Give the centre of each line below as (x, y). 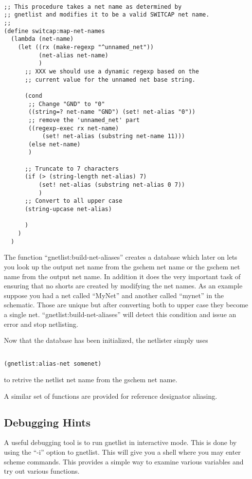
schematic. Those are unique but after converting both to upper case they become (126, 305)
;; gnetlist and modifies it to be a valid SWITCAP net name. (107, 15)
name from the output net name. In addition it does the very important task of (122, 276)
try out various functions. (42, 471)
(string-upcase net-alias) (68, 209)
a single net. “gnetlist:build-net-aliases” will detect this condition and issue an (120, 314)
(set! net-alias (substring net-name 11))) (114, 136)
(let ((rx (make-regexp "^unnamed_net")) (86, 47)
